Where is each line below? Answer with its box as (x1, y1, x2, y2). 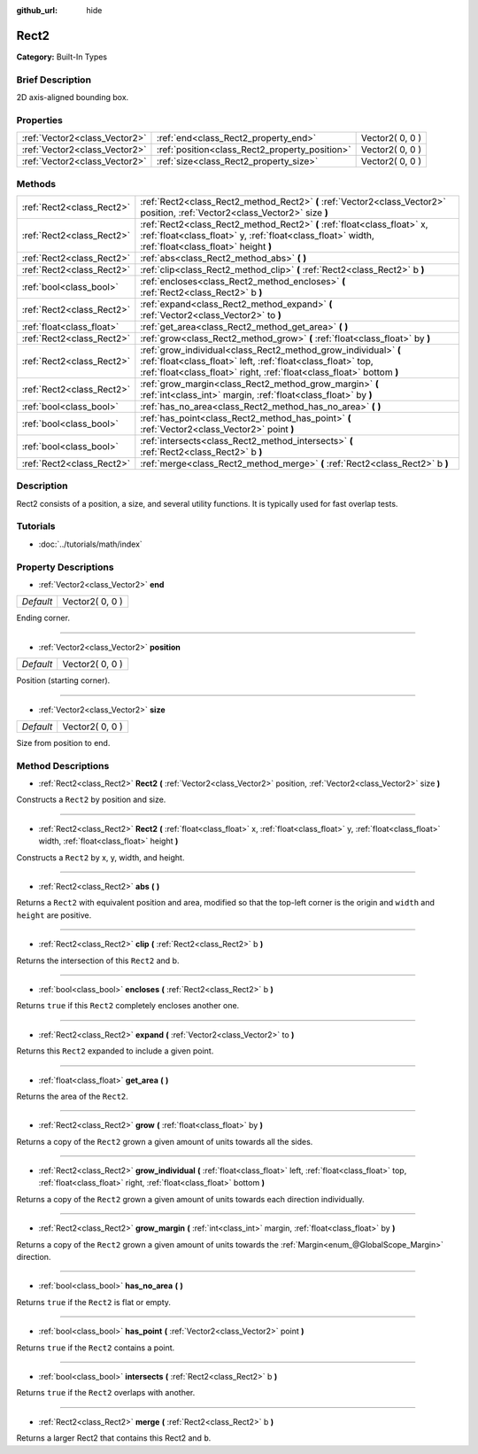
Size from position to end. (16, 737, 111, 748)
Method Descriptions (16, 759, 110, 772)
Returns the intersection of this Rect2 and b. (16, 955, 180, 966)
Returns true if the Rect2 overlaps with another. (16, 1388, 196, 1398)
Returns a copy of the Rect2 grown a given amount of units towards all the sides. (16, 1136, 313, 1147)
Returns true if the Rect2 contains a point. (16, 1342, 175, 1353)
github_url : (16, 5, 58, 15)
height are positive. (16, 909, 92, 921)
